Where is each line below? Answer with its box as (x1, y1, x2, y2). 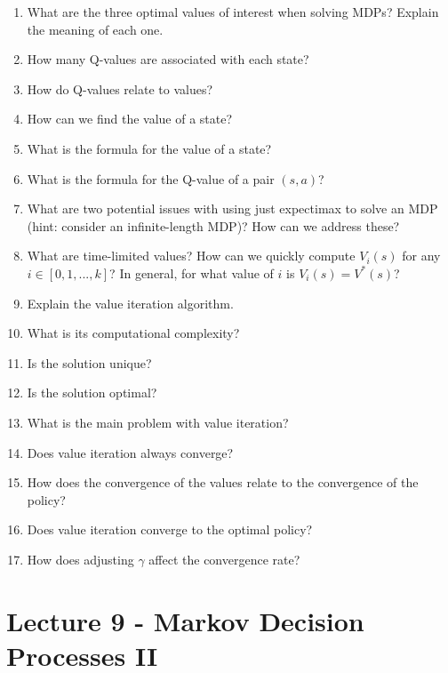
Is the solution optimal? (27, 383, 157, 402)
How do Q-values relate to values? (27, 79, 213, 98)
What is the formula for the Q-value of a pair (27, 169, 275, 188)
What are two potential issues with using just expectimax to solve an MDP (27, 199, 438, 218)
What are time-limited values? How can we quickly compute (27, 246, 356, 265)
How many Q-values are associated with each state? (27, 50, 309, 68)
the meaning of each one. (27, 20, 164, 38)
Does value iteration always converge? (27, 443, 234, 461)
